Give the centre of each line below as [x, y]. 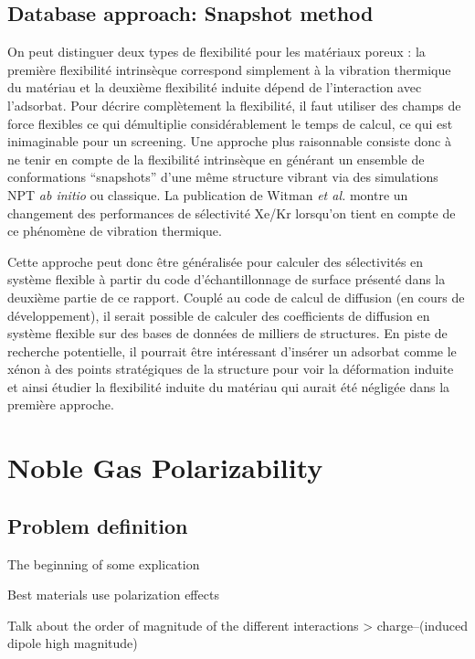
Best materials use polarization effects [113, 595]
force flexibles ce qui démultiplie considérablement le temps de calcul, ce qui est [230, 123]
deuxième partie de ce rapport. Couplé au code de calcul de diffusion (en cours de [236, 297]
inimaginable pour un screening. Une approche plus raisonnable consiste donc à [229, 141]
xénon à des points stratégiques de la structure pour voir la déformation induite [231, 369]
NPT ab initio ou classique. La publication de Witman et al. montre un [208, 194]
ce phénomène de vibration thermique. [115, 231]
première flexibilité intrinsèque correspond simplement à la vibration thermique [229, 69]
